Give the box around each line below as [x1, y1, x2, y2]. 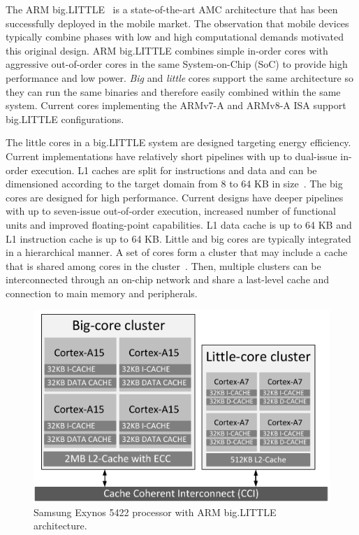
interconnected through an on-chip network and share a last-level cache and [6, 272, 330, 287]
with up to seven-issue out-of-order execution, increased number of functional [6, 204, 336, 218]
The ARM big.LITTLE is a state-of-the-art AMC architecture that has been [6, 2, 338, 16]
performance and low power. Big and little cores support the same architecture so [6, 70, 353, 85]
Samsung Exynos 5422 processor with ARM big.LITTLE [34, 504, 277, 519]
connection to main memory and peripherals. [6, 285, 198, 300]
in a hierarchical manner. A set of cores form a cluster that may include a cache [6, 245, 348, 259]
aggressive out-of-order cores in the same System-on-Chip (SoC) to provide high [6, 57, 348, 71]
